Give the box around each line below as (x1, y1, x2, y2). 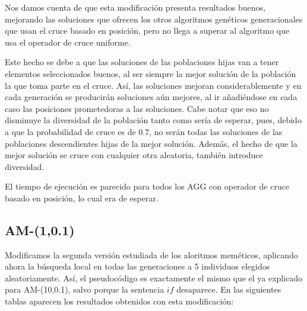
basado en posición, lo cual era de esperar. (5, 191, 159, 204)
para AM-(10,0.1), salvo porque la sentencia (5, 283, 164, 296)
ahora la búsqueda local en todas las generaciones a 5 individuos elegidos (5, 260, 270, 272)
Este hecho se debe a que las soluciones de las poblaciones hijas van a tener (5, 56, 279, 68)
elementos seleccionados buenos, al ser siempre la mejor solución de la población (5, 67, 296, 79)
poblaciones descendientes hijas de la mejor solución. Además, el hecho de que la (5, 137, 297, 149)
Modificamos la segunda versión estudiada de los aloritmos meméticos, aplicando (5, 248, 298, 261)
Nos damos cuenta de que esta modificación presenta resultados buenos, (5, 1, 265, 13)
